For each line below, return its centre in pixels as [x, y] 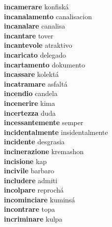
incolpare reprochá [34, 190]
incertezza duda [30, 113]
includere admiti [31, 180]
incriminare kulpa [33, 219]
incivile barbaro [29, 171]
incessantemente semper [44, 122]
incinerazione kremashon [44, 151]
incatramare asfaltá [36, 83]
